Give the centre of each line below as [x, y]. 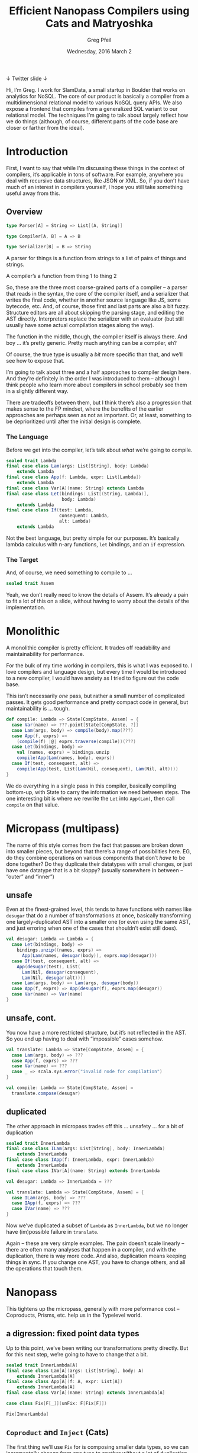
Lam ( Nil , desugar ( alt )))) [53, 978]
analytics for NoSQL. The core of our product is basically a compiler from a [98, 96]
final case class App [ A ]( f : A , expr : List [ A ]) [64, 1382]
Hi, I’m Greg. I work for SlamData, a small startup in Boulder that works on [96, 89]
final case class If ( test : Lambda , [50, 510]
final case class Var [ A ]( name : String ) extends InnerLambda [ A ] [86, 1393]
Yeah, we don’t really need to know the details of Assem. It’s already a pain [97, 595]
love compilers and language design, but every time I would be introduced [96, 672]
